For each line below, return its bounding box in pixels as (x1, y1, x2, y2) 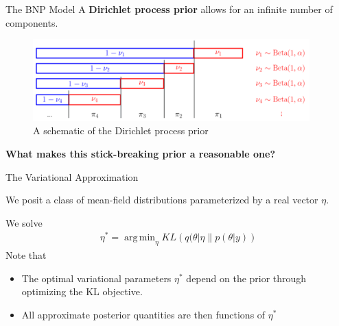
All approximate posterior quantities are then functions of (21, 308, 266, 322)
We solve (5, 215, 43, 229)
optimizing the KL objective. (21, 284, 143, 299)
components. (5, 15, 58, 29)
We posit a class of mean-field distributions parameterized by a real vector (5, 192, 318, 207)
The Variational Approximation (5, 169, 139, 184)
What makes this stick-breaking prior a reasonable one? (5, 146, 275, 160)
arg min (124, 233, 156, 243)
